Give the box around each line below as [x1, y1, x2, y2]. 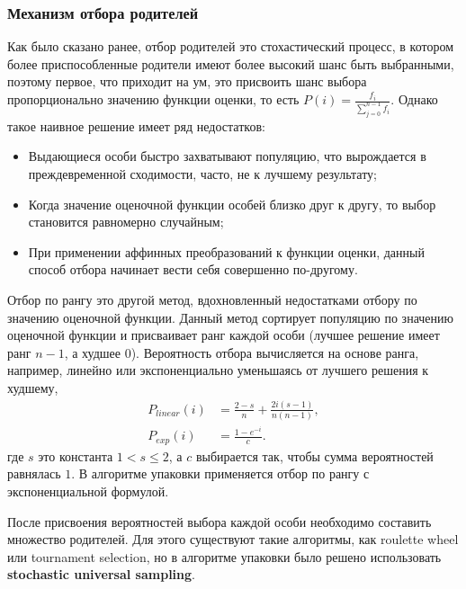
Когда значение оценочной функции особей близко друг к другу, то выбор [28, 194, 436, 213]
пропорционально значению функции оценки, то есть [7, 90, 300, 108]
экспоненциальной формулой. [7, 482, 169, 500]
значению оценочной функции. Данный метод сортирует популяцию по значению [7, 308, 453, 326]
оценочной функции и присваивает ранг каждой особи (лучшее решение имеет [7, 326, 440, 344]
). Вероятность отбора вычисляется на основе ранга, [130, 343, 419, 361]
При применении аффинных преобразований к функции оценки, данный [28, 242, 425, 261]
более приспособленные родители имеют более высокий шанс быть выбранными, [7, 54, 454, 73]
